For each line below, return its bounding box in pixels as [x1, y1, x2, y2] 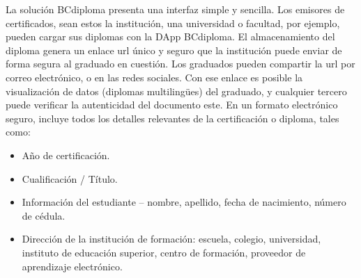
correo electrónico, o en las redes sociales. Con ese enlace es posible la [6, 69, 303, 84]
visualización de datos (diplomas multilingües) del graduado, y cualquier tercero [6, 83, 347, 98]
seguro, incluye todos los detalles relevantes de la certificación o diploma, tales [6, 111, 339, 125]
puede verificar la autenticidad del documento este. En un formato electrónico [6, 97, 338, 112]
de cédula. [22, 208, 66, 222]
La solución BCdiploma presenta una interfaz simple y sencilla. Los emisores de [6, 2, 345, 16]
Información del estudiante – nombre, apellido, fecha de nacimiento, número [22, 195, 346, 209]
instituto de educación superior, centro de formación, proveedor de [22, 245, 306, 259]
